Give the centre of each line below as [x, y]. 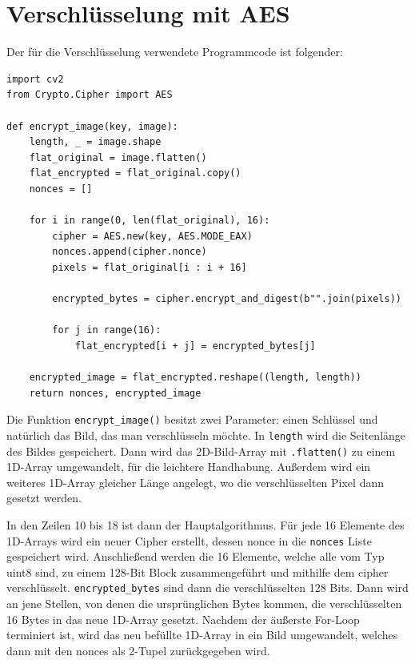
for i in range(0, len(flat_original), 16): [150, 221]
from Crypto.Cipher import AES [90, 95]
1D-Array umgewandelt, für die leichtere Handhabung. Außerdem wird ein [189, 467]
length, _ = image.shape [95, 142]
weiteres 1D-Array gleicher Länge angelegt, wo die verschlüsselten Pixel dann [195, 482]
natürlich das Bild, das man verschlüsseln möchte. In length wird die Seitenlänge [206, 435]
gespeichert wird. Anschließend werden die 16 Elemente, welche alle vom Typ [196, 556]
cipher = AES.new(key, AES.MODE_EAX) [152, 236]
